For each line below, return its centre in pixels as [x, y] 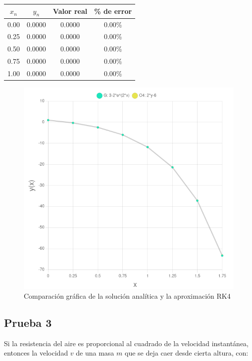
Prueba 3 [28, 323]
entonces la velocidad [36, 353]
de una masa [95, 353]
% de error [113, 11]
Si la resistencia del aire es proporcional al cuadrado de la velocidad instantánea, [126, 343]
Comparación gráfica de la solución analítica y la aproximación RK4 [127, 296]
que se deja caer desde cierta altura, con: [187, 353]
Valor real [70, 11]
